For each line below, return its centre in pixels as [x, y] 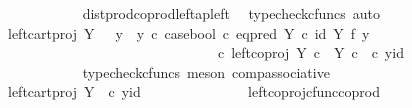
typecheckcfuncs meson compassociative [206, 71]
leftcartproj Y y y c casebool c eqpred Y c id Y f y [188, 32]
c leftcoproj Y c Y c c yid [310, 52]
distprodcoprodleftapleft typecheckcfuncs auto [231, 13]
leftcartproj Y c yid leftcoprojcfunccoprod [193, 91]
